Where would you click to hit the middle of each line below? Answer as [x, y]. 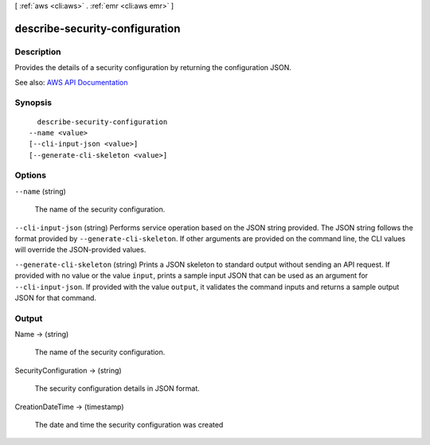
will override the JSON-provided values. [80, 250]
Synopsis [33, 103]
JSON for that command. [56, 298]
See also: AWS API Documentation [71, 82]
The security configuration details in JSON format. [117, 388]
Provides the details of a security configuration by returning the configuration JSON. [153, 68]
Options [31, 175]
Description [38, 52]
